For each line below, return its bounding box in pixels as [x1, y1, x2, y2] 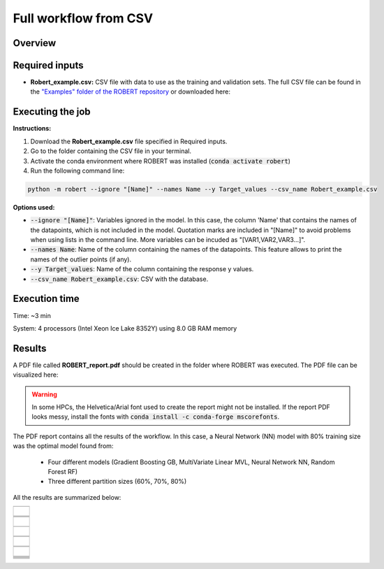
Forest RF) [47, 467, 78, 475]
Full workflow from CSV [13, 10, 154, 26]
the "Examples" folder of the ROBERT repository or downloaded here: [30, 87, 230, 96]
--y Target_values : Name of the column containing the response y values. [30, 265, 254, 273]
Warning [31, 390, 57, 398]
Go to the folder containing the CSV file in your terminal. [30, 147, 192, 155]
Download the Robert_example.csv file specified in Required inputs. [30, 137, 228, 145]
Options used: [13, 203, 55, 211]
